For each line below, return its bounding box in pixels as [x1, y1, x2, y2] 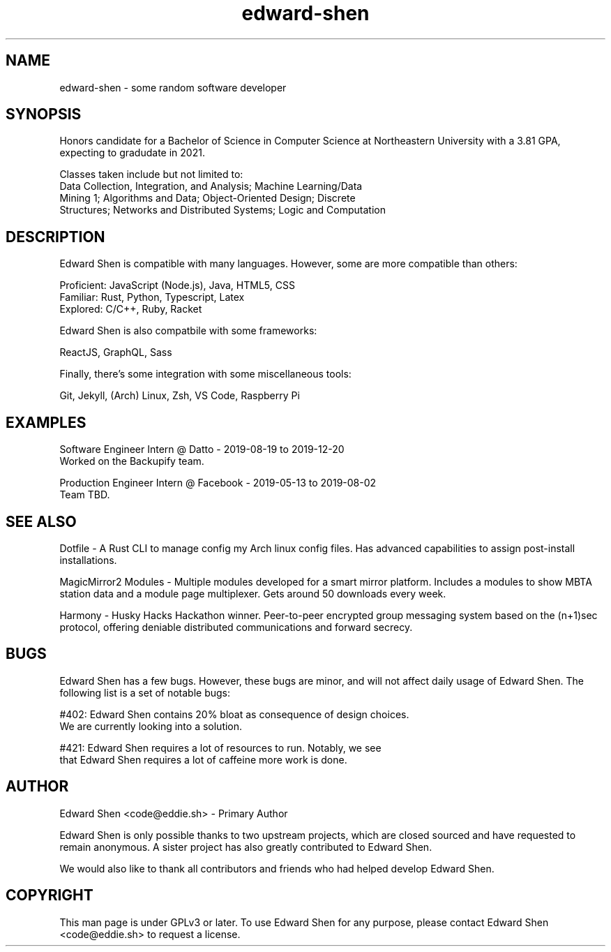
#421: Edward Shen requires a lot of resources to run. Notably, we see [59, 741, 382, 754]
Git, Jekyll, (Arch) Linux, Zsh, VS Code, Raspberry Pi [59, 389, 300, 402]
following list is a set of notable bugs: [59, 686, 231, 699]
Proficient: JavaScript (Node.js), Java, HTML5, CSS [59, 279, 295, 292]
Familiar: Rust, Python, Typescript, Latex [59, 291, 245, 304]
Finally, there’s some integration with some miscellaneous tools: [59, 368, 352, 380]
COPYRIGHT [6, 886, 93, 905]
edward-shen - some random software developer [59, 81, 287, 94]
